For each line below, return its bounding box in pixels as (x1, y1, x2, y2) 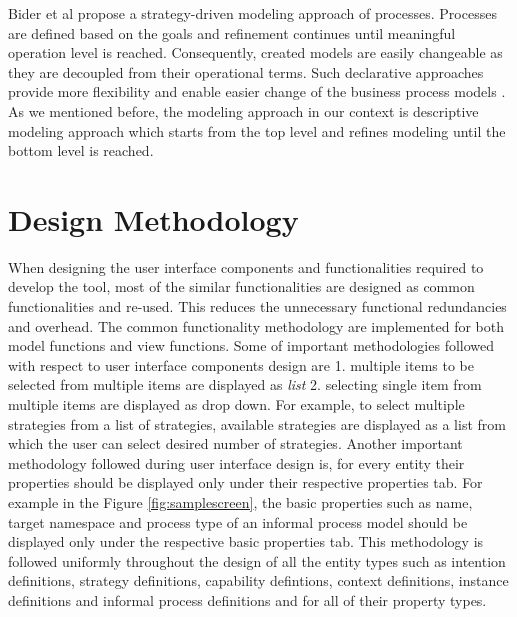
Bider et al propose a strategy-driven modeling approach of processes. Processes (8, 3, 497, 23)
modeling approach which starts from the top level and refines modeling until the (8, 120, 506, 141)
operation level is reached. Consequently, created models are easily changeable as (8, 42, 503, 63)
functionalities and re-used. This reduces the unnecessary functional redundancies (8, 296, 507, 317)
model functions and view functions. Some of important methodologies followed (8, 335, 495, 356)
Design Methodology (8, 198, 299, 239)
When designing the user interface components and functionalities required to (8, 256, 484, 277)
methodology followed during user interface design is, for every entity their (8, 452, 465, 473)
